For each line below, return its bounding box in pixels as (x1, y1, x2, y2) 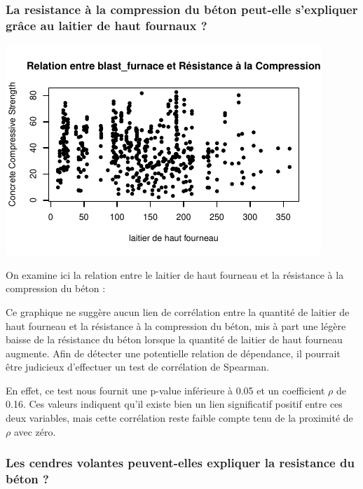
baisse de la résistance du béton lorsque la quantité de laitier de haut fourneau (6, 332, 343, 347)
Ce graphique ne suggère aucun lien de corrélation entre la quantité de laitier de (6, 304, 350, 319)
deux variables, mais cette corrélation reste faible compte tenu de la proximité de (6, 411, 353, 425)
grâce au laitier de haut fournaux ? (6, 16, 207, 34)
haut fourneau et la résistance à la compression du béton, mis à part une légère (6, 318, 346, 333)
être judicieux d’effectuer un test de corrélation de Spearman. (6, 359, 269, 374)
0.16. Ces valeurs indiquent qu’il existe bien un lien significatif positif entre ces (6, 397, 343, 411)
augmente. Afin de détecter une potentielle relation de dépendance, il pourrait (6, 345, 341, 360)
